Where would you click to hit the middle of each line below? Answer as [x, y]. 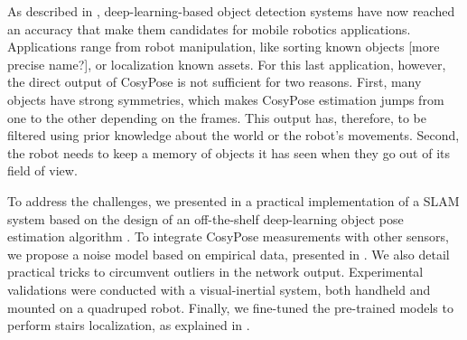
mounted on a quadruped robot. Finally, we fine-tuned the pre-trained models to [230, 307]
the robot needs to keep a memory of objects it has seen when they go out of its [229, 152]
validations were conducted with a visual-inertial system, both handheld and [219, 289]
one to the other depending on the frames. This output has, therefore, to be [217, 117]
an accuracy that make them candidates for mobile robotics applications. [209, 28]
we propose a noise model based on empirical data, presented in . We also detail [229, 254]
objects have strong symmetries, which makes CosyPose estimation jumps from [226, 99]
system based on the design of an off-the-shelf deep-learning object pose [205, 218]
